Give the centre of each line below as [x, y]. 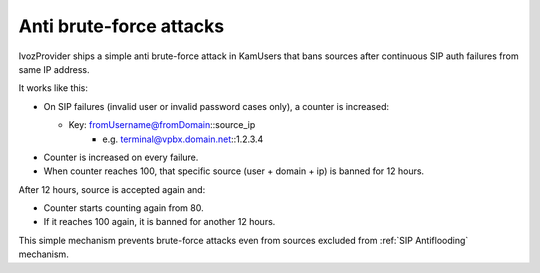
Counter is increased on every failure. [121, 157]
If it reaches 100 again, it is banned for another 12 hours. [159, 222]
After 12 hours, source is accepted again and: [112, 189]
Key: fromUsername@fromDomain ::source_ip [162, 125]
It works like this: [53, 88]
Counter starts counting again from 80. [123, 208]
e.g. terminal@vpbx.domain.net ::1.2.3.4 [183, 139]
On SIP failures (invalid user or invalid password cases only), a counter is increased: [216, 106]
